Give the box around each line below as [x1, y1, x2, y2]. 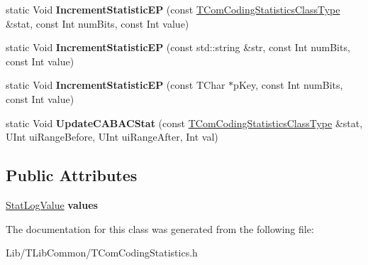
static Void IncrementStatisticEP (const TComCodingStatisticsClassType [6, 2, 340, 16]
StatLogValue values [6, 197, 98, 212]
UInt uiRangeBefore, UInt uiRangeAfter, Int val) [6, 129, 218, 144]
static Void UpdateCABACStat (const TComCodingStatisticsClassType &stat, [6, 115, 363, 130]
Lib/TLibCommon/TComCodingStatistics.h [6, 245, 198, 260]
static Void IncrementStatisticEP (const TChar [6, 77, 225, 92]
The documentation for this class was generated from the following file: [6, 221, 314, 236]
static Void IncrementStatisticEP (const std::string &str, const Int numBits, [6, 40, 350, 55]
